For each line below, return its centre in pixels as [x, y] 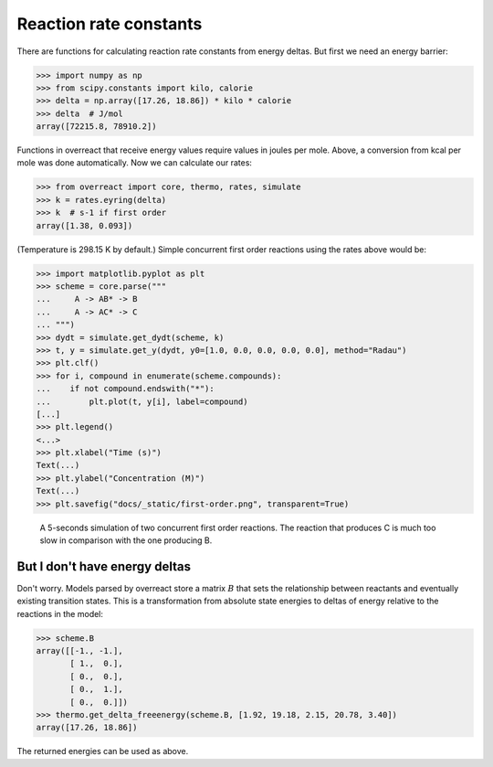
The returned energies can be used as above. [103, 751]
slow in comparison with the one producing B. [126, 540]
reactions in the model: [60, 613]
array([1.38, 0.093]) [84, 225]
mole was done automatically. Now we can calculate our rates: [135, 163]
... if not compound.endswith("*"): [125, 389]
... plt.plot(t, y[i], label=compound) [142, 401]
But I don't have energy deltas [104, 566]
